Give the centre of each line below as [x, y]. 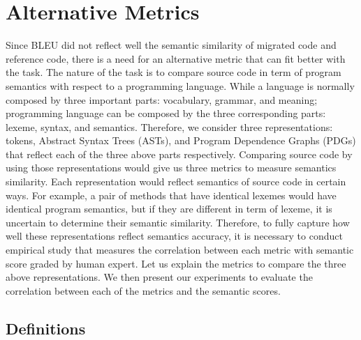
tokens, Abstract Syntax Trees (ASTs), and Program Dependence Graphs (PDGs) [181, 140]
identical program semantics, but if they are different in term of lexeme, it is [169, 209]
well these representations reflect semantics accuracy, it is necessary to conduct [174, 236]
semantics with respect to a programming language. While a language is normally [180, 85]
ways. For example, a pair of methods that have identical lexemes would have [171, 195]
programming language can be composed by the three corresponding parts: [166, 113]
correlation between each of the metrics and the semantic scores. [143, 290]
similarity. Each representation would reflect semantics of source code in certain [176, 181]
